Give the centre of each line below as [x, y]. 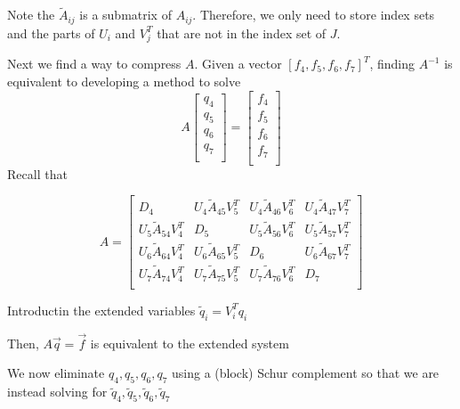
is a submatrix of [125, 15]
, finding [392, 64]
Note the [31, 15]
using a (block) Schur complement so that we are [306, 373]
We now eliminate [56, 373]
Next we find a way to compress [94, 64]
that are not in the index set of [242, 33]
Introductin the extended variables [101, 310]
